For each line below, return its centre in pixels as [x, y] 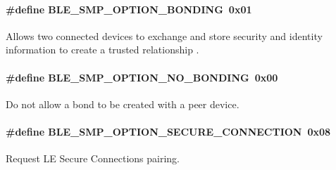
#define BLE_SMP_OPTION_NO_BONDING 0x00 [142, 77]
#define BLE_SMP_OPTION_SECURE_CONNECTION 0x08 [168, 131]
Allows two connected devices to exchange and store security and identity [164, 35]
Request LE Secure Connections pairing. [93, 158]
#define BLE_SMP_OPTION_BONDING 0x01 [129, 9]
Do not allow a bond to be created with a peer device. [123, 104]
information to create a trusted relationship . [102, 50]
